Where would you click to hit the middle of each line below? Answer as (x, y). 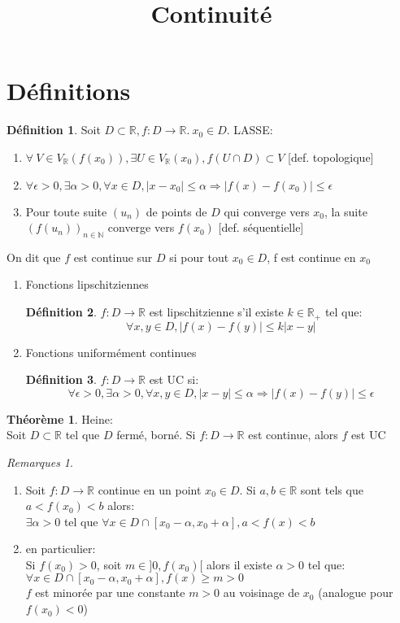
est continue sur (113, 257)
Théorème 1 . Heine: (60, 418)
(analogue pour (356, 593)
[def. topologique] (331, 157)
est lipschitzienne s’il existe (216, 312)
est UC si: (174, 379)
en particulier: (61, 549)
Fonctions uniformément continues (111, 352)
